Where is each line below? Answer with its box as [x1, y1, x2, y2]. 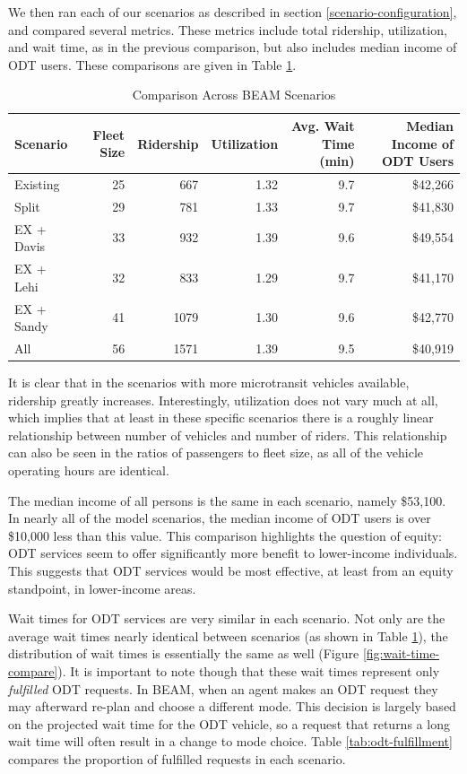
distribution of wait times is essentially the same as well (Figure [8, 644, 359, 663]
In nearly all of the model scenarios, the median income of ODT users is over [8, 509, 431, 527]
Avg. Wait [290, 116, 355, 135]
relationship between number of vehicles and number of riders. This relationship [8, 425, 447, 444]
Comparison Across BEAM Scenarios [132, 85, 336, 104]
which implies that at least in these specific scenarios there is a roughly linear [8, 408, 434, 427]
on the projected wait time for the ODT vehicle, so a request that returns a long [8, 714, 450, 733]
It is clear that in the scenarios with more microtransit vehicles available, [8, 373, 410, 392]
